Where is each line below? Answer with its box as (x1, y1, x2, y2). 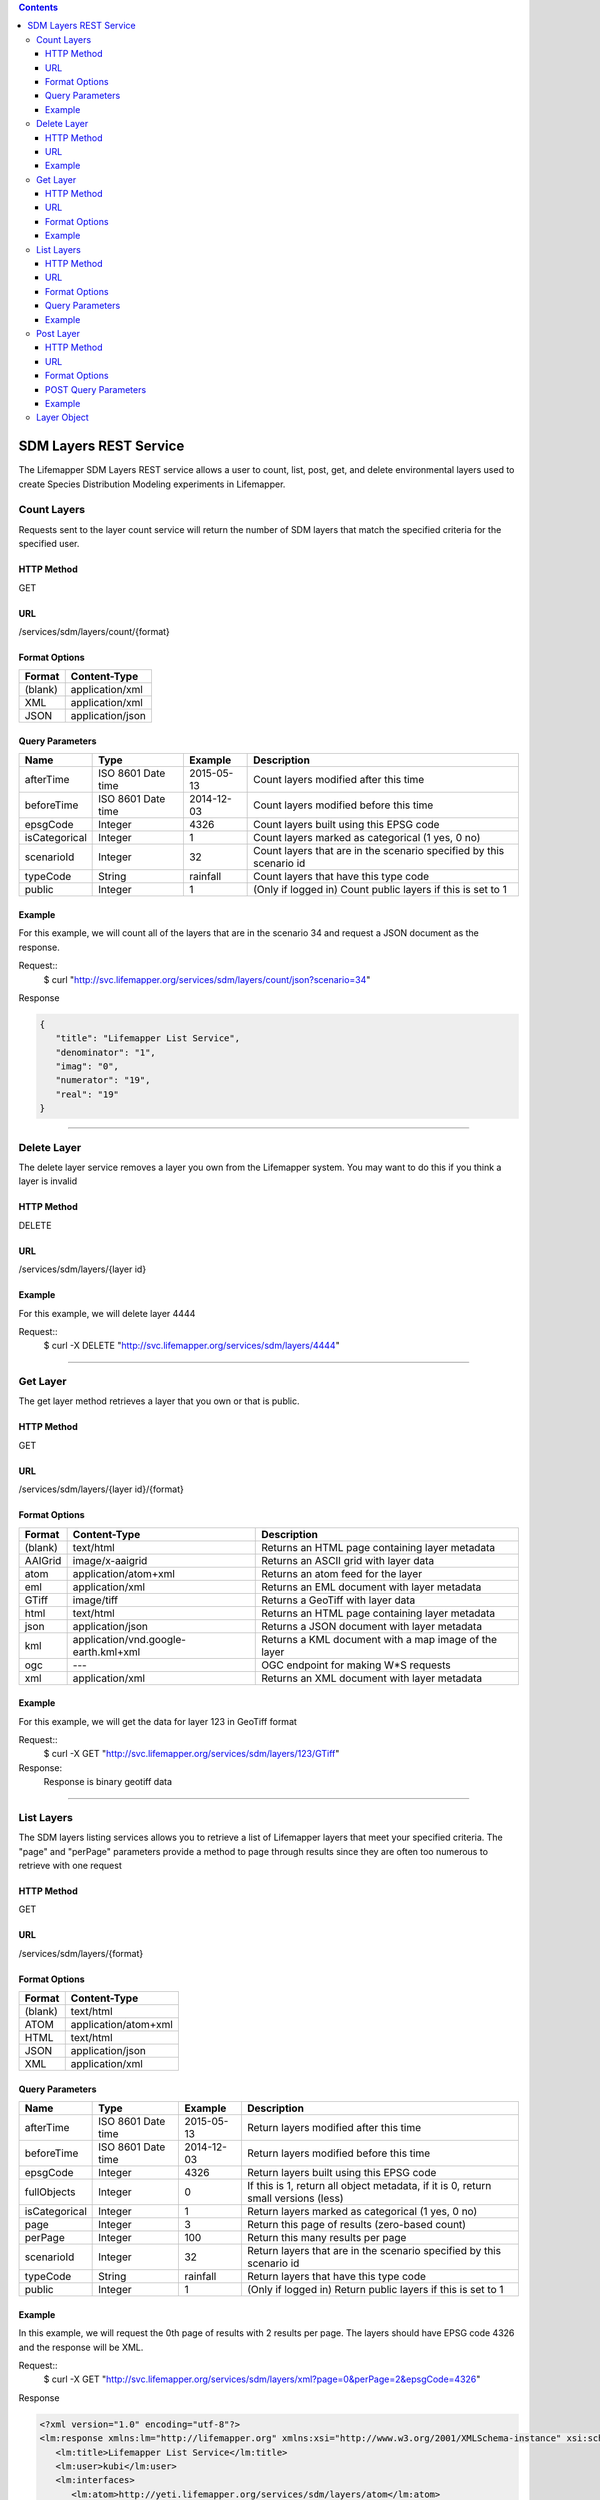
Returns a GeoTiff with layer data (261, 1593, 416, 1607)
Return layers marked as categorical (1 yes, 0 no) (246, 2205, 478, 2219)
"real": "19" (55, 1088, 120, 1100)
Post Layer (36, 327, 80, 339)
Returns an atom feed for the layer (261, 1566, 423, 1580)
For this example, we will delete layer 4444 (18, 1307, 196, 1319)
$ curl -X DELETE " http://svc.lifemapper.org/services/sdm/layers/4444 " (43, 1340, 340, 1352)
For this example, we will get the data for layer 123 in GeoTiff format (18, 1715, 297, 1727)
